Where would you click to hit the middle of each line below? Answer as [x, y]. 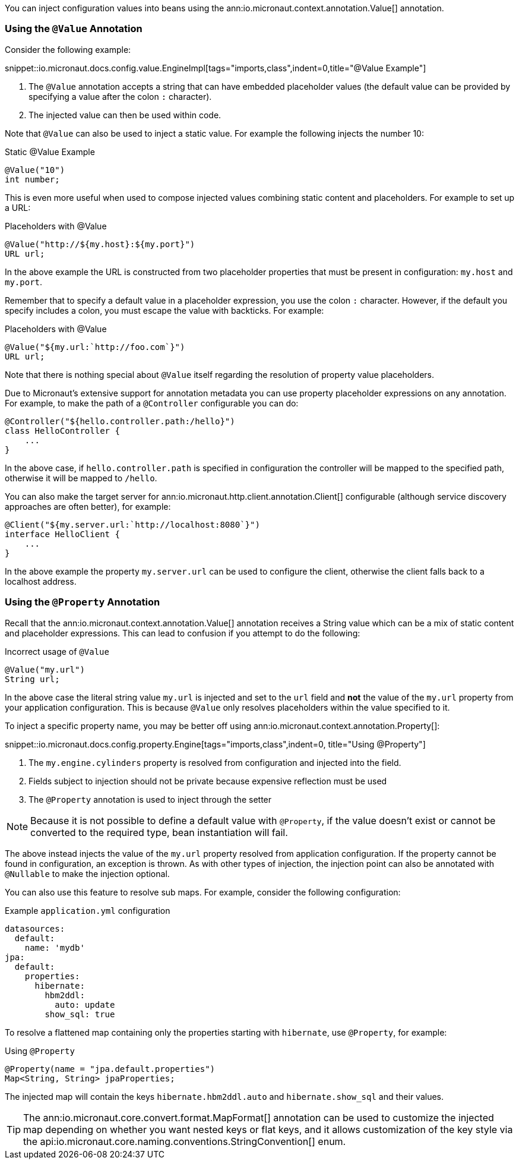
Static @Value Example [50, 152]
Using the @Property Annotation [83, 602]
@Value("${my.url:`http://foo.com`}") [95, 347]
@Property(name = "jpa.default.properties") [110, 1069]
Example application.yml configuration [88, 910]
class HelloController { [62, 430]
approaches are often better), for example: [88, 506]
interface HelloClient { [62, 534]
